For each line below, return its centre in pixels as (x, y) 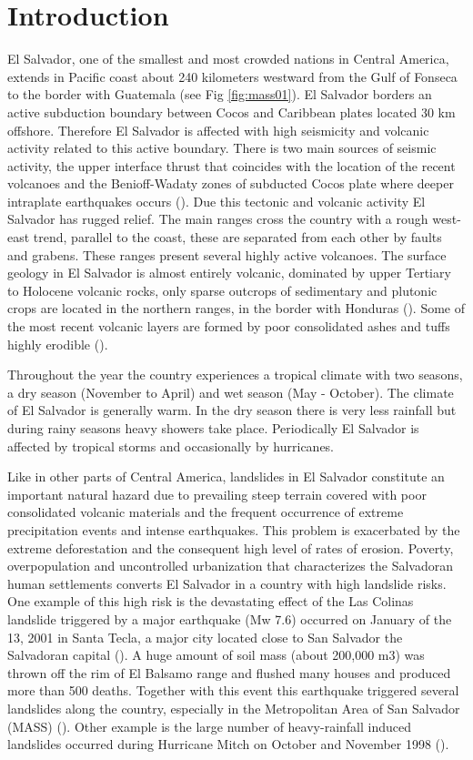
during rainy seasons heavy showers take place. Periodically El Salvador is (213, 428)
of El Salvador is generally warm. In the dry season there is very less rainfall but (232, 410)
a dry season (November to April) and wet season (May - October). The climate (231, 392)
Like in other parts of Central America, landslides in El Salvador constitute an (226, 476)
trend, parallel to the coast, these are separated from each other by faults (237, 237)
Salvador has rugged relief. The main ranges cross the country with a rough (218, 219)
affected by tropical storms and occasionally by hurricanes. (171, 446)
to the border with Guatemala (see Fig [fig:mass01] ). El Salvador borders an (220, 94)
